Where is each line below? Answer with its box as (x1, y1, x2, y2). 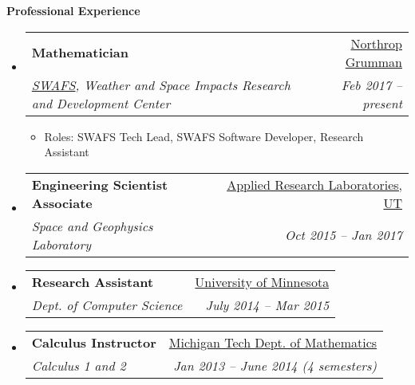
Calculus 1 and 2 (31, 356, 126, 375)
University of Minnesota (195, 272, 330, 291)
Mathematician (31, 43, 128, 62)
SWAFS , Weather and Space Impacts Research (31, 75, 290, 94)
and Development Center (31, 93, 171, 112)
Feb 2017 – (341, 75, 402, 94)
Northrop (350, 33, 402, 53)
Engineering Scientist (31, 175, 168, 194)
